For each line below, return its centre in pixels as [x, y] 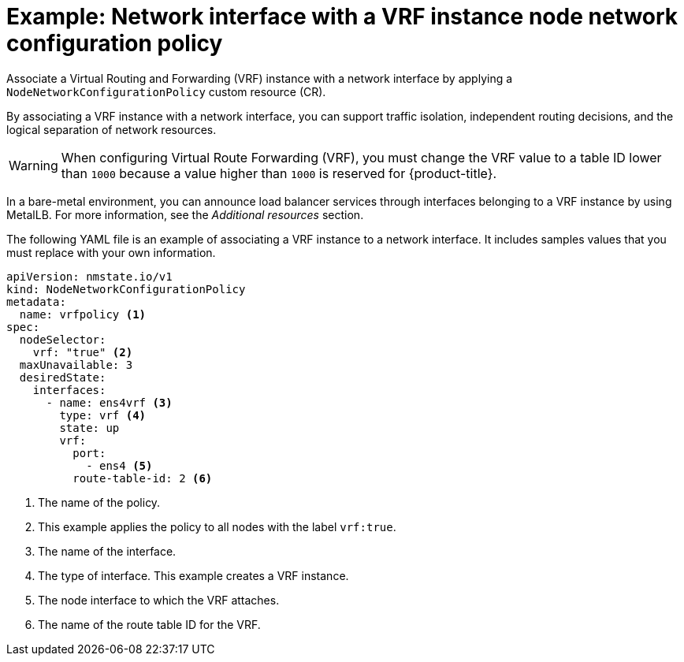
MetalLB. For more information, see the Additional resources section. [185, 214]
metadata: [36, 301]
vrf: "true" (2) [83, 352]
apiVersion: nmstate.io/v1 [89, 276]
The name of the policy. [99, 502]
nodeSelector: [63, 339]
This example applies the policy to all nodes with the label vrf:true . [217, 526]
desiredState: [63, 377]
